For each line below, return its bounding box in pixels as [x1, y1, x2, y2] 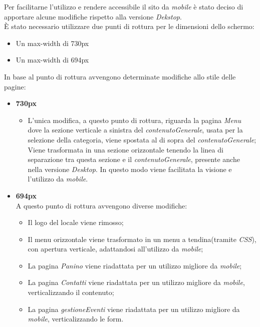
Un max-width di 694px [16, 54, 89, 65]
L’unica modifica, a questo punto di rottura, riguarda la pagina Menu [28, 114, 241, 125]
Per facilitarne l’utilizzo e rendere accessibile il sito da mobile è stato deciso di [4, 1, 243, 11]
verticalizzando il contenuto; [28, 287, 114, 297]
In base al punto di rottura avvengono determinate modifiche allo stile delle [4, 71, 236, 81]
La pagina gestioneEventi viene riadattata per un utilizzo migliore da [28, 303, 240, 314]
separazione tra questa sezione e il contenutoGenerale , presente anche [28, 154, 240, 164]
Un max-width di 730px [16, 37, 89, 48]
